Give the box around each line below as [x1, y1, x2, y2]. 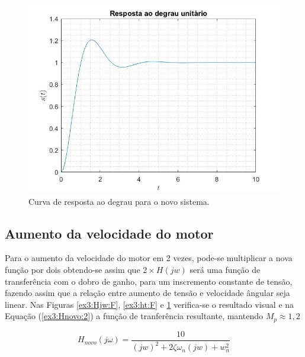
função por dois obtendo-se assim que [5, 263, 140, 275]
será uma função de [190, 263, 261, 275]
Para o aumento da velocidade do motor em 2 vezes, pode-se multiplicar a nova [5, 252, 293, 264]
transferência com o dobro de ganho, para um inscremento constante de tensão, [5, 275, 293, 287]
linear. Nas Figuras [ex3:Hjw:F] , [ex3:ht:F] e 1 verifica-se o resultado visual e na [5, 298, 294, 310]
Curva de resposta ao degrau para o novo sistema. [28, 195, 210, 207]
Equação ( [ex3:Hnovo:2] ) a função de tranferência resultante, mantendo [5, 310, 263, 322]
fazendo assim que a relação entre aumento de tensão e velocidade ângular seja [5, 287, 290, 299]
